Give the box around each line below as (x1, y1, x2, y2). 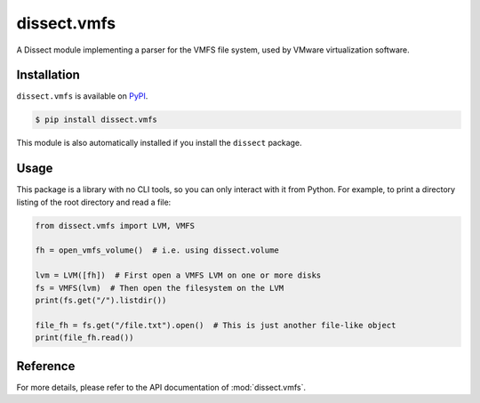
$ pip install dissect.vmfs (35, 115, 157, 125)
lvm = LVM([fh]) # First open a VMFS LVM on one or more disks (35, 270, 322, 280)
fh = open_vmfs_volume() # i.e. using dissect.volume (35, 246, 279, 255)
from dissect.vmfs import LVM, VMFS (35, 221, 196, 230)
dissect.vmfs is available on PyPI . (16, 91, 148, 101)
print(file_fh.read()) (35, 333, 134, 343)
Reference (16, 359, 76, 374)
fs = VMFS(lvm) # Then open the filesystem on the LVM (35, 283, 284, 293)
